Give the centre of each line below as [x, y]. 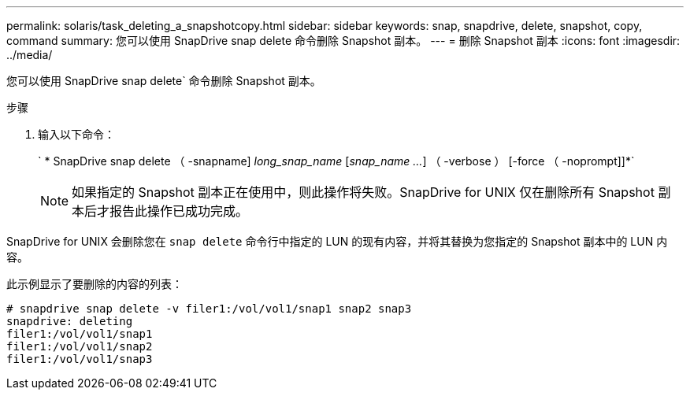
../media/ [30, 55]
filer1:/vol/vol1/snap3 [80, 359]
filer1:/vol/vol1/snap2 [80, 346]
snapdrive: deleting [70, 321]
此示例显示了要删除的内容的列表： [95, 284]
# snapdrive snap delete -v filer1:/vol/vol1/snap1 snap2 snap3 [209, 309]
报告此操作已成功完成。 [179, 211]
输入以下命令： [76, 134]
